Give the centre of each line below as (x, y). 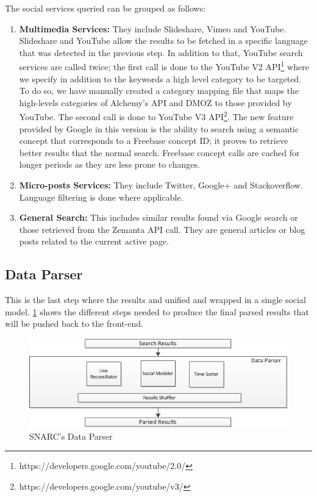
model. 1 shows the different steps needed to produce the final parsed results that (157, 311)
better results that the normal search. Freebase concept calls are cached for (159, 152)
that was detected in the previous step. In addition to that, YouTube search (161, 52)
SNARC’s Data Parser (71, 436)
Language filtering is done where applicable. (101, 197)
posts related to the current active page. (94, 241)
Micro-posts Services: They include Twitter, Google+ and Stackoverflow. (161, 185)
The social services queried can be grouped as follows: (105, 8)
